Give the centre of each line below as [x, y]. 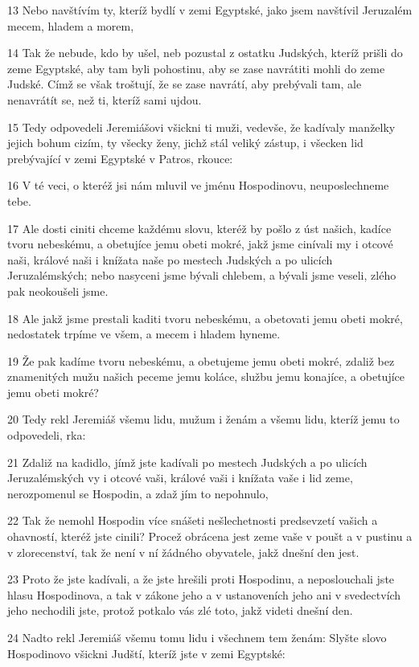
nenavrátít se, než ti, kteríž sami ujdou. [105, 99]
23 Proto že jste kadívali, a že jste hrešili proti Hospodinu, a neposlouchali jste [201, 579]
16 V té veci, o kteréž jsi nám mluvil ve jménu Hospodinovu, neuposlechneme [198, 185]
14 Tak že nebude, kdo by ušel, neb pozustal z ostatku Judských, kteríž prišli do [205, 53]
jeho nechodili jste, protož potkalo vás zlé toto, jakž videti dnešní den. [180, 610]
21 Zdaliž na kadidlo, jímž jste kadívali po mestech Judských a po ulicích [187, 462]
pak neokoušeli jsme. [58, 291]
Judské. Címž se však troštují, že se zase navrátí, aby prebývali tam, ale [185, 84]
